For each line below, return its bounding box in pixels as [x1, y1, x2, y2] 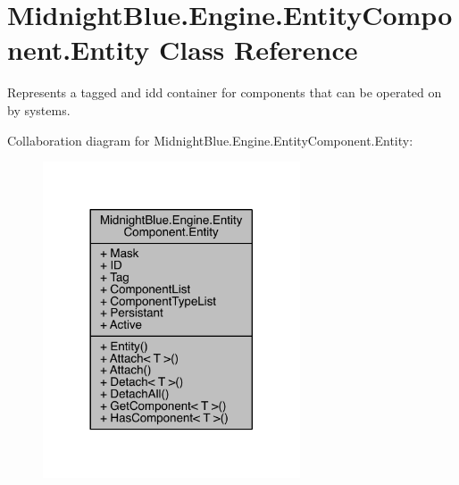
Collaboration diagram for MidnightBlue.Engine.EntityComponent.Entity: [7, 130, 413, 149]
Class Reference [159, 31, 358, 68]
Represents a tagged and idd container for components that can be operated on [7, 83, 442, 102]
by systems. [7, 100, 71, 119]
